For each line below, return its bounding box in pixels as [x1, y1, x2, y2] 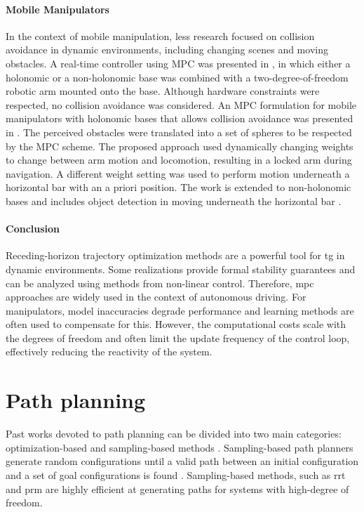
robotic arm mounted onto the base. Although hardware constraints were [6, 84, 320, 98]
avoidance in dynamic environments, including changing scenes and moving [6, 42, 328, 57]
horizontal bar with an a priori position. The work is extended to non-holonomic [6, 180, 351, 195]
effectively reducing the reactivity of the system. [6, 344, 213, 359]
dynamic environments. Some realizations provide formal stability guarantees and [6, 261, 356, 276]
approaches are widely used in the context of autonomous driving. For [6, 289, 306, 304]
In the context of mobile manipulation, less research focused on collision [6, 28, 315, 43]
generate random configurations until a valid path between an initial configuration [6, 454, 359, 468]
